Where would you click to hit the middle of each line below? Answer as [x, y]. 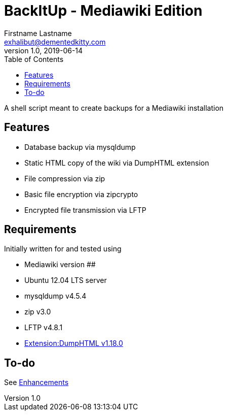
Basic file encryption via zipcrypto [81, 194]
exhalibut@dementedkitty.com [55, 42]
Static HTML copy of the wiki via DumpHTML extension [117, 163]
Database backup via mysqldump [80, 147]
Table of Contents [34, 59]
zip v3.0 [38, 312]
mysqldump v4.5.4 [55, 296]
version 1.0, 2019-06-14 [44, 50]
